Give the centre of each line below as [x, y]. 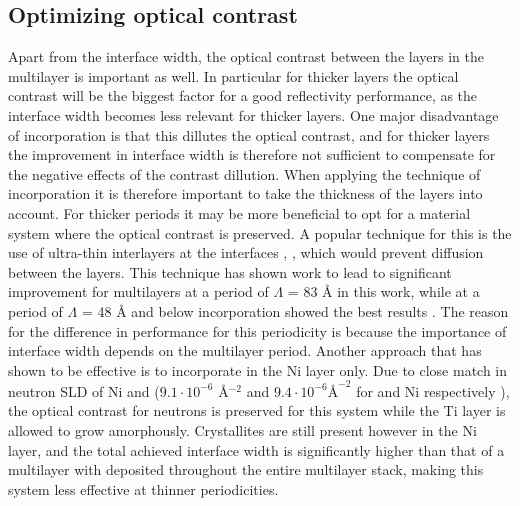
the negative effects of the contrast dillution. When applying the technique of [244, 173]
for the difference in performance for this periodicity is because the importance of [257, 330]
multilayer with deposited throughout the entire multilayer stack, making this [246, 469]
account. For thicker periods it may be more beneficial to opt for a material [239, 212]
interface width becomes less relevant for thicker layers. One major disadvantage [253, 114]
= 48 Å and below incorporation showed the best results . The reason [295, 310]
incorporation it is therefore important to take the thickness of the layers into [245, 193]
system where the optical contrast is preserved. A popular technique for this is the [260, 232]
